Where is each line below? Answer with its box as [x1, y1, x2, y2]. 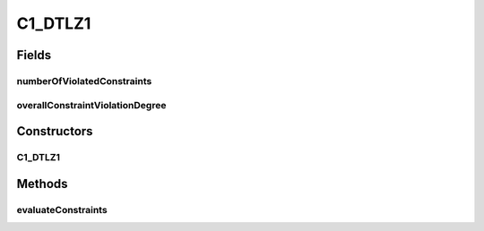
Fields [16, 47, 52, 63]
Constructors [16, 124, 93, 139]
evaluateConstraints [16, 203, 108, 216]
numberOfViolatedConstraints [16, 74, 152, 87]
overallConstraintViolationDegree [16, 98, 167, 111]
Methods [16, 175, 68, 192]
